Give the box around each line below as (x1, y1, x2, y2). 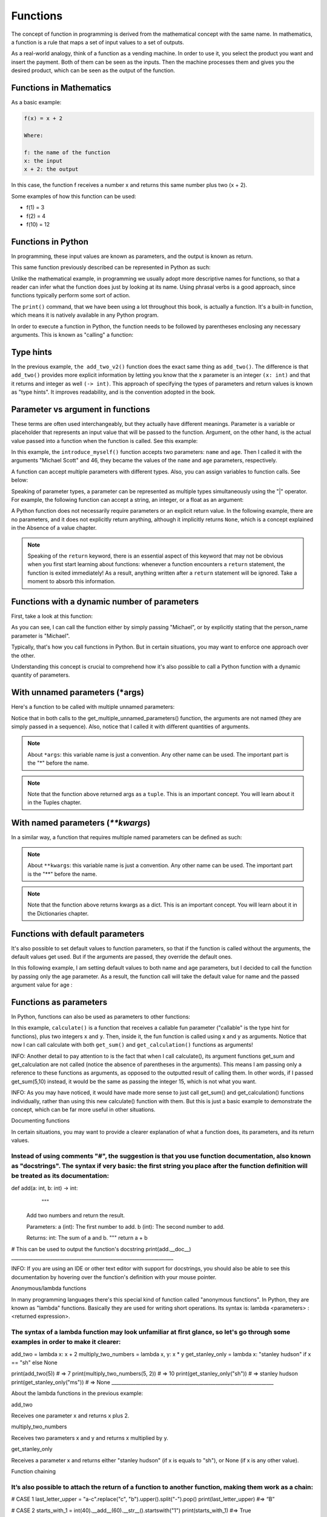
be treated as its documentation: (11, 1172, 109, 1180)
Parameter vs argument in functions (11, 404, 151, 414)
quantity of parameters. (11, 671, 70, 679)
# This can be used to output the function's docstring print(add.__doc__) (11, 1245, 191, 1252)
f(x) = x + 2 (24, 115, 63, 121)
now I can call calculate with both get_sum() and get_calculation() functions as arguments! (11, 1041, 254, 1049)
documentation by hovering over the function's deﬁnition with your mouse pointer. (11, 1273, 217, 1280)
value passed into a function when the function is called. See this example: (11, 437, 198, 444)
